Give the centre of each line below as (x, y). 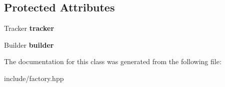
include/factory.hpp (34, 78)
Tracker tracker (29, 28)
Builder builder (29, 44)
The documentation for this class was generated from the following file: (113, 61)
